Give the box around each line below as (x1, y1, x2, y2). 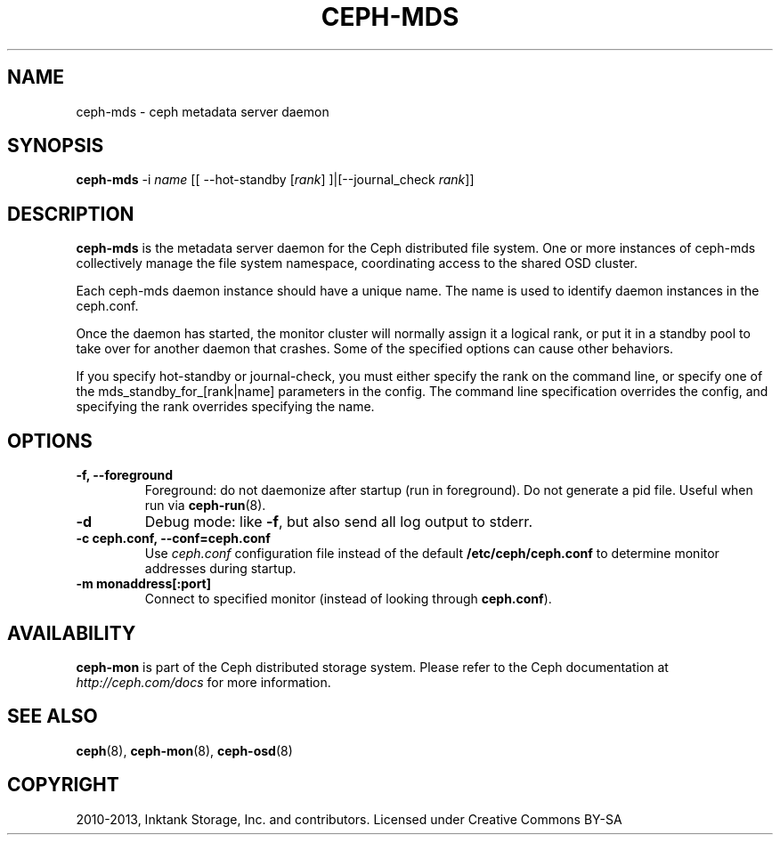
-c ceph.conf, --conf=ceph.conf (76, 530, 271, 546)
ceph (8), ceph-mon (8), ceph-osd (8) (76, 742, 293, 758)
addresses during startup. (144, 561, 297, 577)
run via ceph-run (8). (144, 498, 266, 514)
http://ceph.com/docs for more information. (76, 674, 331, 690)
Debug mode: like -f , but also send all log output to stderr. (144, 513, 532, 531)
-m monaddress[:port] (76, 576, 212, 592)
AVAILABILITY (7, 621, 136, 644)
